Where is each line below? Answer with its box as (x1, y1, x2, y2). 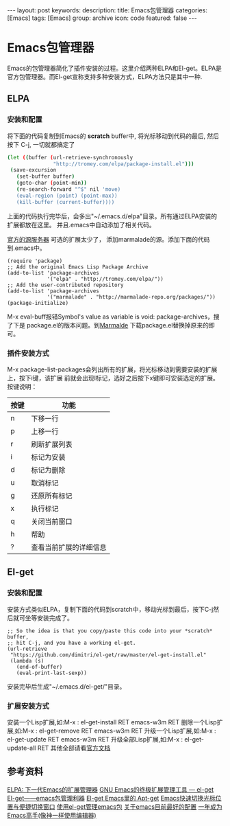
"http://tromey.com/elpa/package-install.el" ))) (53, 160, 194, 168)
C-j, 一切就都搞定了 (20, 140, 75, 148)
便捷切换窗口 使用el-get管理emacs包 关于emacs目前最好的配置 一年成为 (18, 802, 222, 811)
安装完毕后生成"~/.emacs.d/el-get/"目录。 (7, 682, 126, 691)
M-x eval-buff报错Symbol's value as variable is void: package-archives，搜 (7, 312, 220, 321)
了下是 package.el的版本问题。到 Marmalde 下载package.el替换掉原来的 (7, 321, 209, 329)
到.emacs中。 (7, 244, 46, 252)
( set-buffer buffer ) (16, 173, 75, 180)
